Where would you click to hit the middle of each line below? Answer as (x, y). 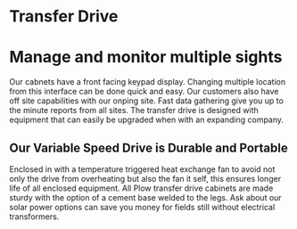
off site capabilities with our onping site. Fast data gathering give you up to (146, 101)
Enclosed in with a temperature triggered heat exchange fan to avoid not (142, 169)
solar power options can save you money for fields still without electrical (142, 207)
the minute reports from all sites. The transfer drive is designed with (134, 110)
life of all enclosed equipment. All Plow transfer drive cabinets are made (141, 188)
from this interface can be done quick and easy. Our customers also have (144, 92)
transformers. (34, 217)
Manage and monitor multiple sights (146, 57)
